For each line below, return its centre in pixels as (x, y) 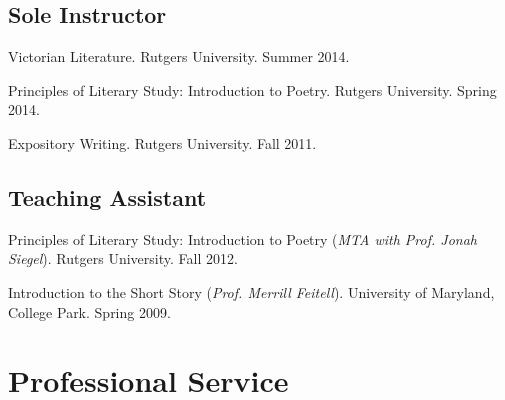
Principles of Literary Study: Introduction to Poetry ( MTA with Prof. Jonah (242, 238)
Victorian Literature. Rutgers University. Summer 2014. (179, 56)
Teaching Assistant (107, 196)
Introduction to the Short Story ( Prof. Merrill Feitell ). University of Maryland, (251, 291)
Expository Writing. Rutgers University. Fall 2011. (162, 142)
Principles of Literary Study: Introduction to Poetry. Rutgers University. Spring (252, 89)
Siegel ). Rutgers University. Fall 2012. (123, 258)
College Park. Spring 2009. (89, 311)
